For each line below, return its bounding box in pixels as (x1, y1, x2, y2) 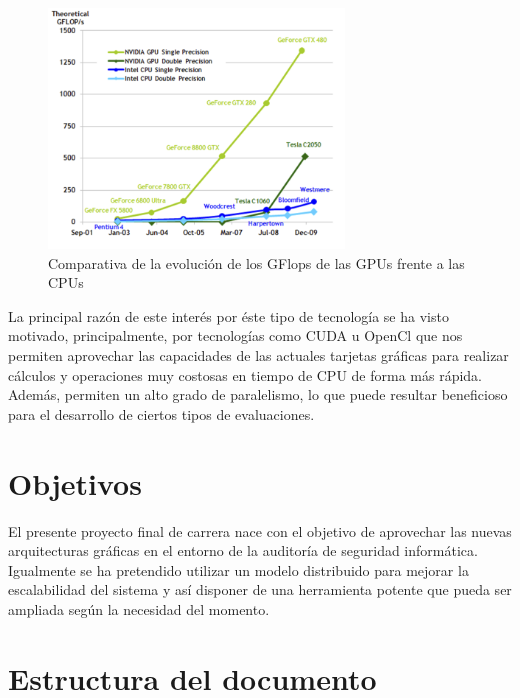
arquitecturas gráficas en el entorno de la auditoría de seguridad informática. (8, 540, 478, 561)
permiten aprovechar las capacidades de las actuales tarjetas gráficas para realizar (8, 345, 509, 366)
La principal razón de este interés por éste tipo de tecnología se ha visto (8, 305, 449, 326)
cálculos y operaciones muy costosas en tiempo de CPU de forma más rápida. (8, 364, 482, 385)
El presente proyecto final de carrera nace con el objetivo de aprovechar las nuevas (8, 520, 512, 541)
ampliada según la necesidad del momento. (8, 598, 270, 619)
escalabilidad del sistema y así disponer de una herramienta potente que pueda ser (8, 579, 512, 600)
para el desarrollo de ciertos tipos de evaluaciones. (8, 403, 315, 424)
